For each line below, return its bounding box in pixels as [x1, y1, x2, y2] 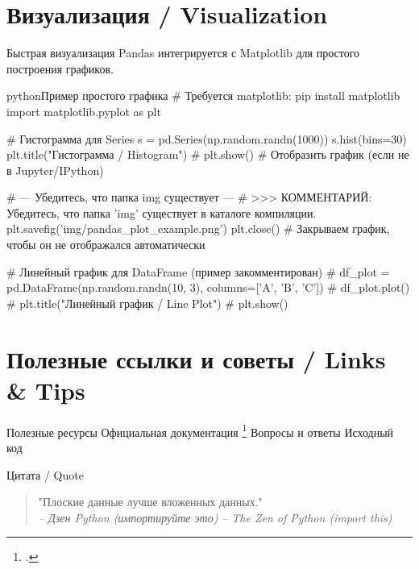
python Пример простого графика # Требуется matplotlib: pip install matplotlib [6, 87, 400, 104]
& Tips [6, 373, 85, 406]
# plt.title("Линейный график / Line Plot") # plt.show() [6, 294, 288, 311]
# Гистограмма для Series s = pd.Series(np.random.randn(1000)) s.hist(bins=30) [6, 130, 407, 147]
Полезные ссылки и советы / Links [6, 342, 386, 375]
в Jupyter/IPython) [6, 161, 104, 178]
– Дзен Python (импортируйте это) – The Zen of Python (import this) [38, 509, 392, 525]
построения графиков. [6, 60, 114, 77]
